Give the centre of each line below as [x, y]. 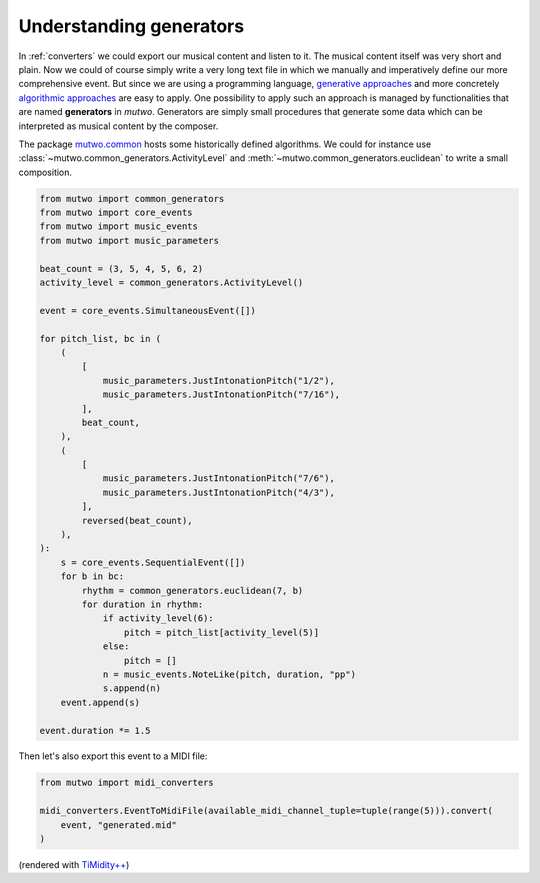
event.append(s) [100, 702]
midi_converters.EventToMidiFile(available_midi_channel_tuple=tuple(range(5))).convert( [266, 811]
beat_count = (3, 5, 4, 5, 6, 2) [121, 268]
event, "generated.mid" [118, 824]
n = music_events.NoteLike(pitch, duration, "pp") [229, 674]
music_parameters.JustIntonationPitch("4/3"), [218, 492]
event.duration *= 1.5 [95, 730]
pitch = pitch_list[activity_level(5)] [221, 632]
